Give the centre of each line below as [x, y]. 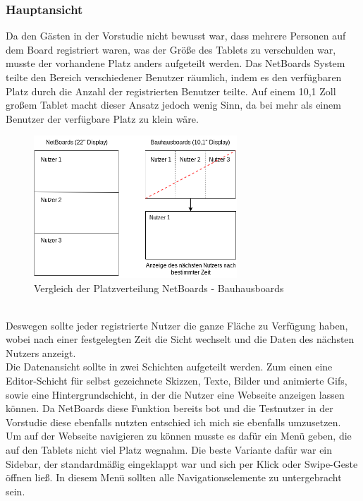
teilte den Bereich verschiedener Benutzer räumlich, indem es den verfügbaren [174, 77]
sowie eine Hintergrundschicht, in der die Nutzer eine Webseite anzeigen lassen [175, 394]
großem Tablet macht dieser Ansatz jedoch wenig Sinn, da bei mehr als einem [173, 105]
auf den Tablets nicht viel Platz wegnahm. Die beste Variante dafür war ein [169, 450]
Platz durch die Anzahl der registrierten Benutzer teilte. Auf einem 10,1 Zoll [171, 91]
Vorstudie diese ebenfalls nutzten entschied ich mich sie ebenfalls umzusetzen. [173, 422]
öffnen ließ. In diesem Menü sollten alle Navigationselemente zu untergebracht [174, 477]
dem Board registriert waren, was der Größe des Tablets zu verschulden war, [171, 49]
